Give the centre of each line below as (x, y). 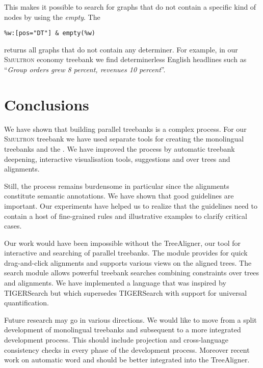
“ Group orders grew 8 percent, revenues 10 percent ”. (85, 69)
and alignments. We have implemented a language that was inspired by (115, 283)
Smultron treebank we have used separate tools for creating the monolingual (124, 139)
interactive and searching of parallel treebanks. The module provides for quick (126, 253)
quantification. (27, 303)
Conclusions (47, 104)
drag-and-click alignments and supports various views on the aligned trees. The (128, 262)
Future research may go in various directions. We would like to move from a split (130, 319)
